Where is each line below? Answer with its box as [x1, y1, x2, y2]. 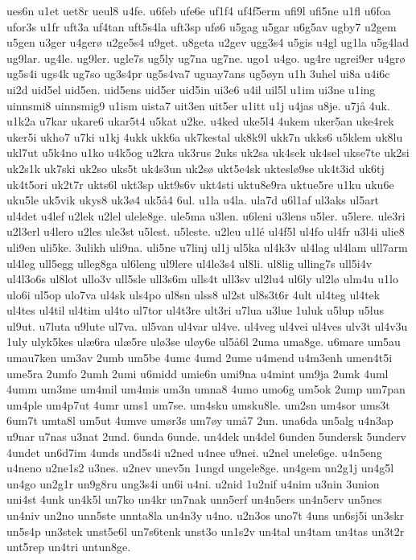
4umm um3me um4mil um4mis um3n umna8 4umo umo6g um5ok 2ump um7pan [6, 381, 406, 397]
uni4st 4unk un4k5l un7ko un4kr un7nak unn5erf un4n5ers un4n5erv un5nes [6, 491, 382, 508]
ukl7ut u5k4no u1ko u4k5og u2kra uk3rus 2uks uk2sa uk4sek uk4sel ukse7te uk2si [6, 144, 410, 161]
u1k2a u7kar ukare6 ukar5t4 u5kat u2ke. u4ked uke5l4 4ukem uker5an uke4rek [6, 113, 394, 130]
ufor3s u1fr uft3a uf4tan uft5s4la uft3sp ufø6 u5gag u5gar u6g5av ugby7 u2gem [6, 18, 397, 35]
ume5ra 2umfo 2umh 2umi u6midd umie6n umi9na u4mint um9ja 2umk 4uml [6, 364, 389, 381]
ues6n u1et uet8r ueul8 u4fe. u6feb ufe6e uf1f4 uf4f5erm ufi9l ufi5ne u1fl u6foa [6, 2, 391, 19]
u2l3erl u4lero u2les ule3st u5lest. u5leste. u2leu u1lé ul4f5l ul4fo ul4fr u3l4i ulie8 [6, 223, 405, 240]
